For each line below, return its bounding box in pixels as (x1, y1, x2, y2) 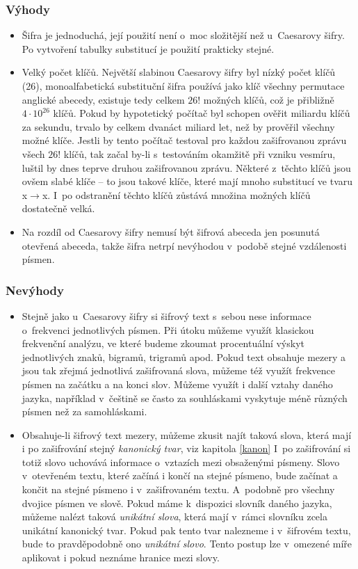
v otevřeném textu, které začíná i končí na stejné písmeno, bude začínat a (22, 468, 338, 483)
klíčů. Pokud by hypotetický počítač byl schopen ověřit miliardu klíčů (53, 106, 350, 120)
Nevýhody (6, 281, 64, 298)
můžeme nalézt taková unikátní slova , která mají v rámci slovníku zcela (22, 509, 327, 524)
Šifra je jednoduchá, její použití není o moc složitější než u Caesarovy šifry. (22, 28, 345, 42)
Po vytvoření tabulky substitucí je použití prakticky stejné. (22, 41, 275, 56)
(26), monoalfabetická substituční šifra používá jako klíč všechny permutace (22, 79, 345, 93)
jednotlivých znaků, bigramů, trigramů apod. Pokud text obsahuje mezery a (22, 349, 346, 364)
